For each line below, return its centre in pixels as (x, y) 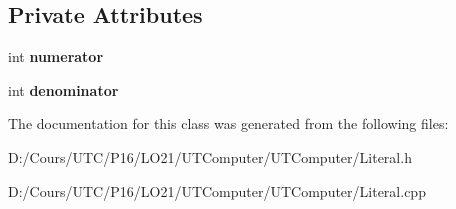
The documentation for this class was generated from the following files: (228, 123)
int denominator (63, 89)
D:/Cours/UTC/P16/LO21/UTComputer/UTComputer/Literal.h (210, 156)
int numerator (56, 56)
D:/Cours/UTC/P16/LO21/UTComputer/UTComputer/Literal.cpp (217, 190)
